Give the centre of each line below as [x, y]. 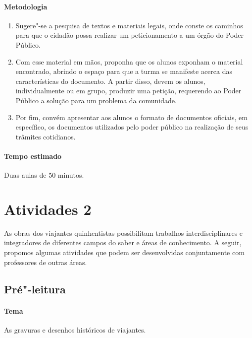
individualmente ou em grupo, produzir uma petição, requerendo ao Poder [128, 91]
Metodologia [26, 6]
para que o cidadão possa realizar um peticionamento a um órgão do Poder [130, 35]
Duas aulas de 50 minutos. [44, 175]
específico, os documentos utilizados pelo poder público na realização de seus [132, 127]
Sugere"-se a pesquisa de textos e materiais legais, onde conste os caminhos [129, 25]
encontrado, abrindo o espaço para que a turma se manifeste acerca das [124, 71]
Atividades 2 [48, 209]
